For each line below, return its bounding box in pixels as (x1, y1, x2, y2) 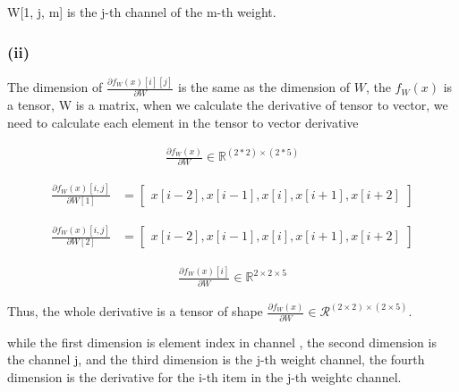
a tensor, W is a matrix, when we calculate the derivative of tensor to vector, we (7, 96, 448, 114)
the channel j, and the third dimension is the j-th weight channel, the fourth (7, 350, 425, 369)
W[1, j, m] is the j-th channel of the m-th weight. (7, 3, 276, 21)
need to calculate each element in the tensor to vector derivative (7, 113, 359, 132)
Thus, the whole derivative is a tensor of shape (7, 302, 263, 321)
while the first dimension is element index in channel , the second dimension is (7, 332, 437, 351)
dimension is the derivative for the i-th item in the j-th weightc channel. (7, 367, 402, 386)
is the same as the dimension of (178, 78, 351, 96)
